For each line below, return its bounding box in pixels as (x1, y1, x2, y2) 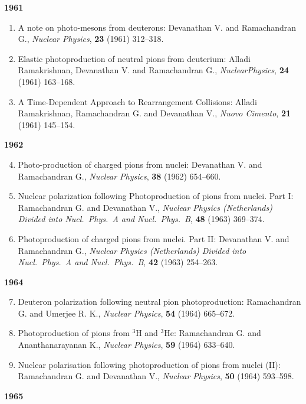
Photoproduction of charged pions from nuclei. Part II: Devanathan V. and (18, 232, 289, 245)
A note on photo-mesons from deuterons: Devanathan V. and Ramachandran (18, 21, 297, 33)
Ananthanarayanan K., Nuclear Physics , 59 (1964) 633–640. (18, 338, 235, 351)
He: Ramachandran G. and (164, 327, 261, 339)
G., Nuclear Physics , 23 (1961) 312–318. (18, 32, 164, 45)
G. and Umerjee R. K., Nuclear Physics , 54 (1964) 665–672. (18, 307, 235, 319)
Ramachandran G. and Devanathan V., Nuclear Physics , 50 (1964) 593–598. (18, 370, 294, 382)
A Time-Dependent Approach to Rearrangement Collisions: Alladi (18, 95, 257, 107)
